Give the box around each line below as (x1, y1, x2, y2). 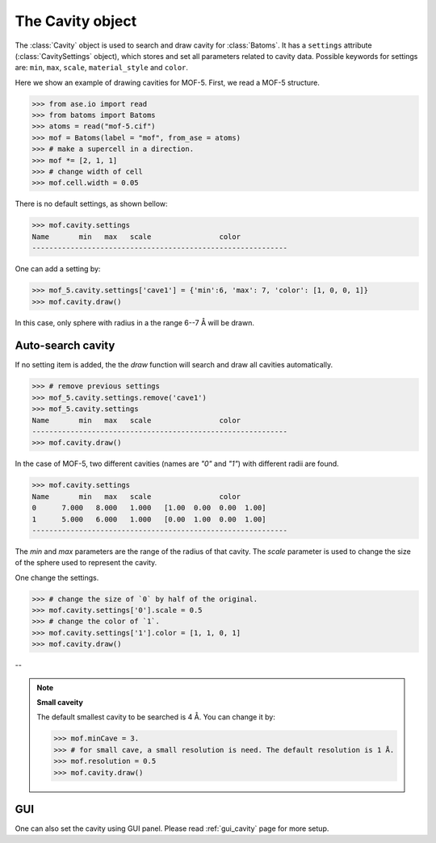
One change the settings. (15, 572, 99, 582)
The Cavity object (15, 12, 137, 30)
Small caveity (36, 697, 84, 707)
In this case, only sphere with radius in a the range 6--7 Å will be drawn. (15, 317, 254, 327)
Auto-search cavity (15, 339, 115, 353)
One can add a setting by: (15, 264, 101, 274)
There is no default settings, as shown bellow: (15, 199, 169, 209)
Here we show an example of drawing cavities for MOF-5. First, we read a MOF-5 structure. (15, 78, 321, 87)
